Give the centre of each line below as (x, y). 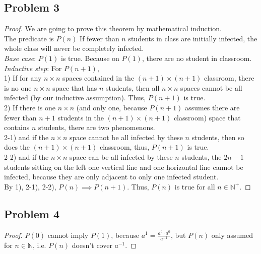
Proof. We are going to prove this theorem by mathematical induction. (113, 28)
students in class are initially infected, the (193, 38)
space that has (75, 87)
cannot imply (68, 235)
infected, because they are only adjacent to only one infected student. (111, 177)
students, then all (133, 87)
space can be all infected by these (121, 156)
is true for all (195, 186)
